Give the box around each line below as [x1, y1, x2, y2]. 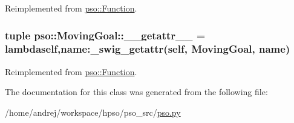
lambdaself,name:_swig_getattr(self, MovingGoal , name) [5, 41, 290, 56]
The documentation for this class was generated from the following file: [5, 85, 268, 98]
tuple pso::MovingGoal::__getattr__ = [5, 27, 206, 42]
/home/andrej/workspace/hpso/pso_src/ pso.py [5, 105, 181, 118]
